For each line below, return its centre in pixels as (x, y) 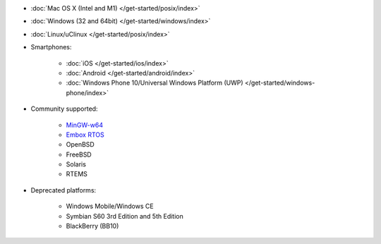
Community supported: (64, 109)
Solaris (76, 164)
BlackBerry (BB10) (92, 226)
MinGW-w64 (85, 125)
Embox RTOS (85, 135)
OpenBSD (80, 145)
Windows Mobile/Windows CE (110, 206)
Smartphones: (51, 47)
